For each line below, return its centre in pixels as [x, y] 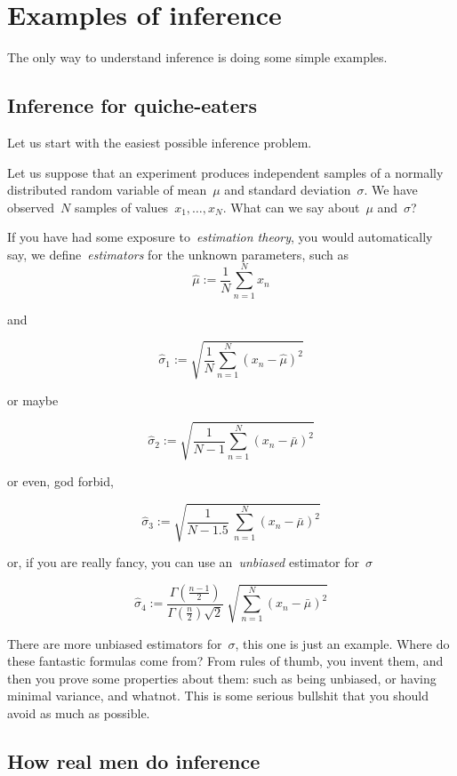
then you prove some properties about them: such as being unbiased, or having [222, 678]
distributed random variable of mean [107, 190]
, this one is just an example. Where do [342, 643]
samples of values [121, 207]
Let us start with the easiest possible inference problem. [160, 142]
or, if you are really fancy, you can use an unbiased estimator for [184, 562]
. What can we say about [291, 207]
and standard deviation [288, 190]
